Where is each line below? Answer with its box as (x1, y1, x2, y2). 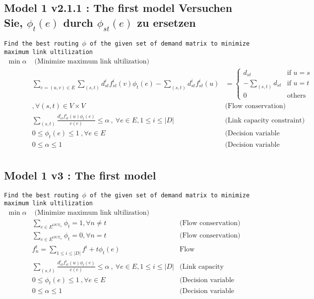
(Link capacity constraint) (225, 117, 305, 124)
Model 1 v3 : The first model (4, 167, 156, 182)
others (287, 92, 306, 100)
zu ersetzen (137, 14, 196, 30)
